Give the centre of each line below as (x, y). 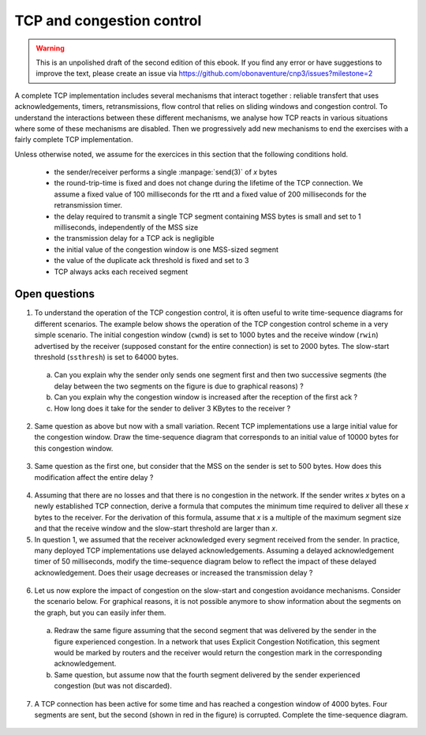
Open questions (54, 294)
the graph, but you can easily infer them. (100, 613)
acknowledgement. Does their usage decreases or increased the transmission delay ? (174, 572)
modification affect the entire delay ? (94, 477)
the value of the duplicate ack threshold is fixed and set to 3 (151, 261)
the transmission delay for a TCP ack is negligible (134, 238)
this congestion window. (74, 448)
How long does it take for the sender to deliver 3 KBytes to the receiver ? (172, 408)
